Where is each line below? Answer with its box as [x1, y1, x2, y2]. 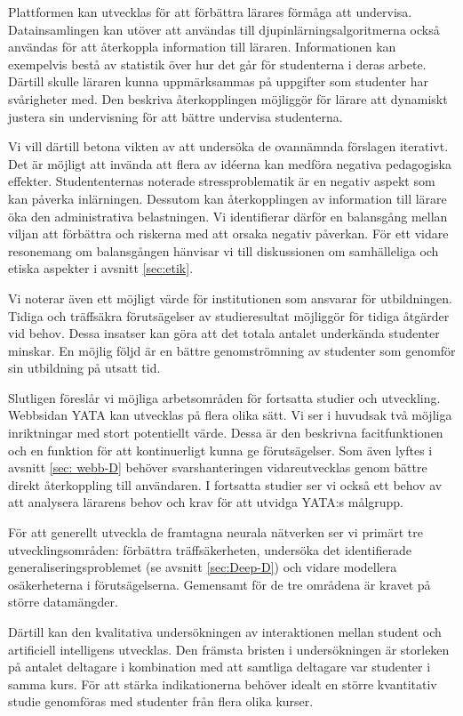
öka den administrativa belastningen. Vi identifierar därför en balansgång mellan [8, 206, 448, 225]
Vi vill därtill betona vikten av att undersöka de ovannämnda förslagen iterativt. [8, 137, 449, 156]
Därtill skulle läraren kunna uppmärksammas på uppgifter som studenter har [8, 72, 429, 91]
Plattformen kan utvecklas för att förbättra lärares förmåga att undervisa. [8, 3, 412, 20]
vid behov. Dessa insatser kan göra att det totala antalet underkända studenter [8, 324, 440, 342]
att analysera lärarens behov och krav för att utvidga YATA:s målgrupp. [8, 493, 404, 511]
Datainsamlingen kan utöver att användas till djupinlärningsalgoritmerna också [8, 20, 440, 38]
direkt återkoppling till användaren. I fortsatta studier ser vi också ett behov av [8, 475, 443, 494]
